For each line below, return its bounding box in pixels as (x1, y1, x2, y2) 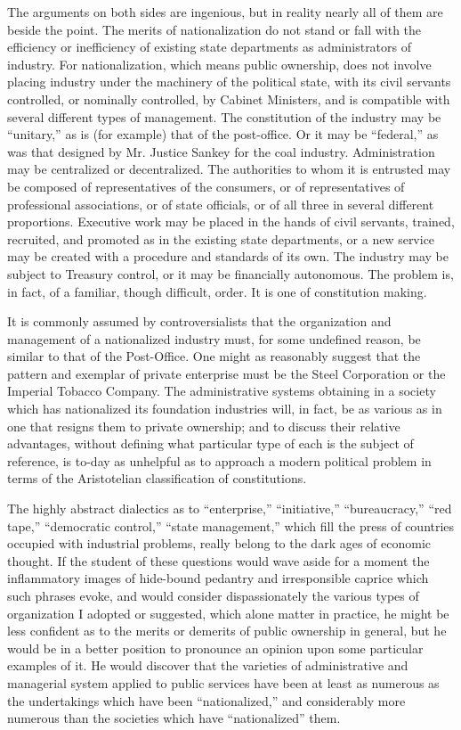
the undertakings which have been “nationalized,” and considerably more (7, 691, 406, 709)
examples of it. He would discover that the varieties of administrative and (7, 656, 408, 675)
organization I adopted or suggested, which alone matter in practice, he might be (7, 603, 449, 622)
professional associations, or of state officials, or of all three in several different (7, 194, 434, 213)
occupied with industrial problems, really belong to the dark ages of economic (7, 534, 432, 553)
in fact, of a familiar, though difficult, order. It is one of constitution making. (7, 282, 427, 300)
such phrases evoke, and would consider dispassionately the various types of (7, 586, 419, 604)
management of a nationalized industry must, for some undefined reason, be (7, 329, 421, 348)
